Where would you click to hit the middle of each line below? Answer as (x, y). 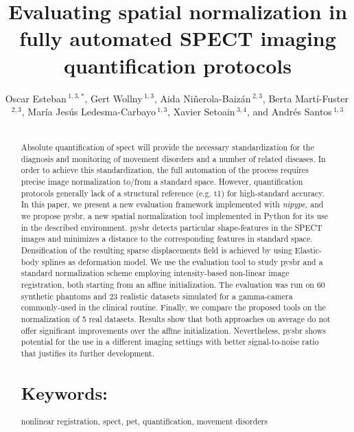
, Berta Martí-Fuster (305, 98)
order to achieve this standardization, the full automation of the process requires (165, 170)
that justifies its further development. (87, 353)
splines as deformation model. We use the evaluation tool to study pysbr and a (182, 261)
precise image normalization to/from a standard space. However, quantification (162, 181)
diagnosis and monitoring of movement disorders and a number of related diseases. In (173, 158)
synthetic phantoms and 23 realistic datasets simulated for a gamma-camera (157, 296)
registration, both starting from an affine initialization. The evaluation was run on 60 (173, 284)
